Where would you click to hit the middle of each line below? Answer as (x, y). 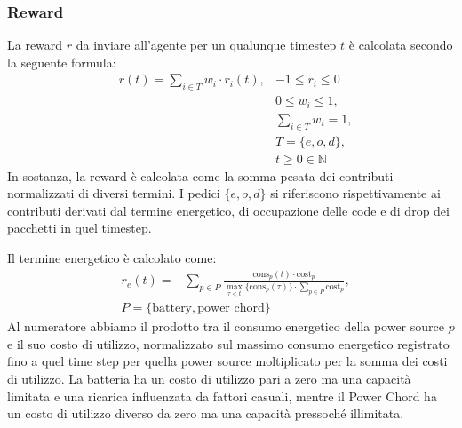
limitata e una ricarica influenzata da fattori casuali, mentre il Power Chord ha (222, 396)
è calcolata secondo (401, 45)
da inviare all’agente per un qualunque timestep (206, 45)
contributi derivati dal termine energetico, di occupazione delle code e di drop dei (228, 210)
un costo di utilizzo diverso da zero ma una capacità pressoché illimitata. (206, 413)
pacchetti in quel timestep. (80, 228)
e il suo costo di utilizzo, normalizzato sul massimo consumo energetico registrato (228, 343)
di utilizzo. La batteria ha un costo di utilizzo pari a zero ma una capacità (209, 378)
